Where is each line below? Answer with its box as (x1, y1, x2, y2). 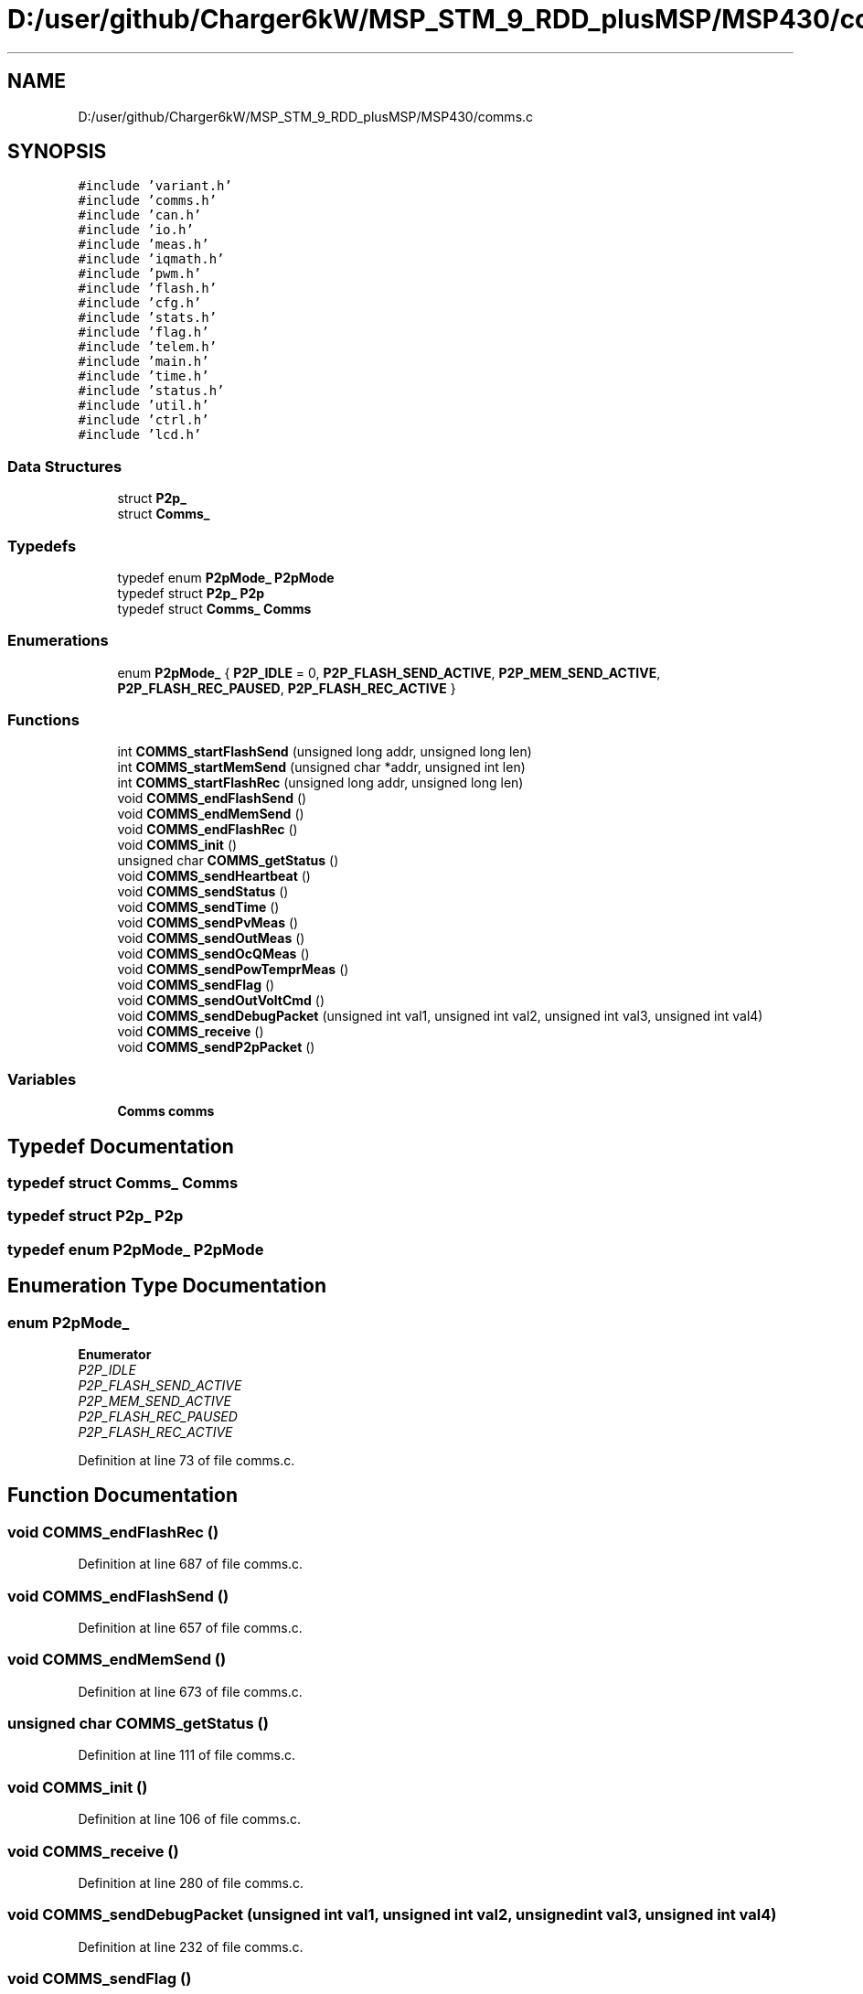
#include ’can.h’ (78, 208, 202, 223)
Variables (7, 1069, 77, 1088)
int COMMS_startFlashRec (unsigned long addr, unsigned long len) (117, 775, 524, 791)
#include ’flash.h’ (78, 281, 218, 296)
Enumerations (7, 631, 109, 650)
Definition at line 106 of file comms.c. (78, 1811, 302, 1828)
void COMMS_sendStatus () (117, 884, 289, 900)
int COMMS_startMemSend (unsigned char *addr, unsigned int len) (117, 759, 526, 776)
